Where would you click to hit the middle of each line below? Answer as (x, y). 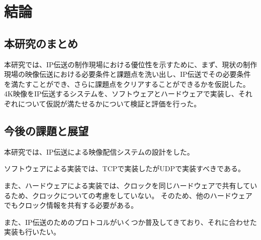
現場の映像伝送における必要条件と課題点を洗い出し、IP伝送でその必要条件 (127, 74)
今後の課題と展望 (46, 130)
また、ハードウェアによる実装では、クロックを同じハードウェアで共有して (127, 185)
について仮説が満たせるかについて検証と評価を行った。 (109, 103)
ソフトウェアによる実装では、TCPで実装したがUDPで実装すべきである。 (124, 168)
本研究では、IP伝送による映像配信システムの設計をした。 (99, 151)
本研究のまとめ (41, 43)
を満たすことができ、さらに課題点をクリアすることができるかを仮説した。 (127, 84)
